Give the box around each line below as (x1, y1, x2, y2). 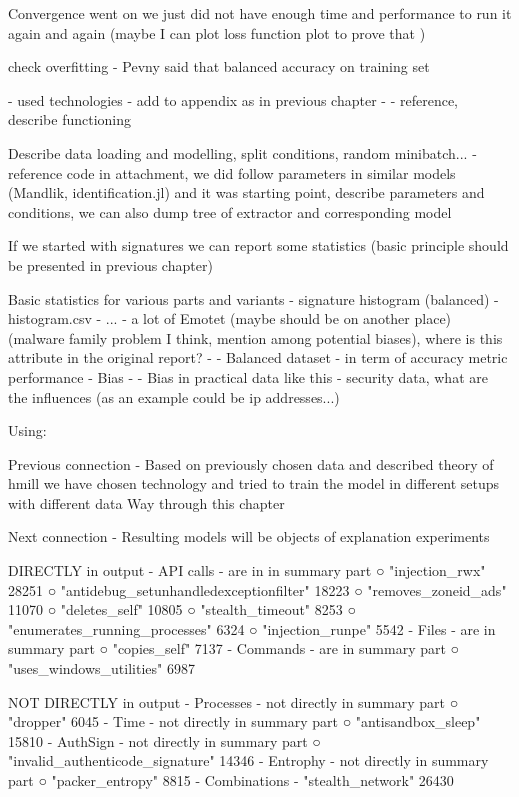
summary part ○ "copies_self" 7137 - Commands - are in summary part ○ (8, 638, 460, 659)
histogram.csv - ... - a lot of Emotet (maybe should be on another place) (8, 308, 452, 329)
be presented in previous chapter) (8, 254, 213, 275)
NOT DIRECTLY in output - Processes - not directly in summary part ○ (8, 691, 459, 712)
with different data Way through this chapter (8, 492, 285, 513)
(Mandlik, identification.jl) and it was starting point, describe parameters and (8, 182, 485, 203)
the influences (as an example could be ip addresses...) (8, 386, 340, 407)
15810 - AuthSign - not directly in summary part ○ (8, 730, 321, 751)
